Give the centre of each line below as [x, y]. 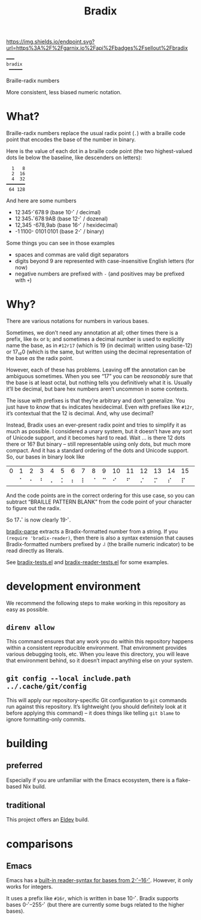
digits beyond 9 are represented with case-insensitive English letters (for [104, 261]
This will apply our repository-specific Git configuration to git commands [97, 700]
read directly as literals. [35, 551]
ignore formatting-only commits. [46, 719]
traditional [26, 805]
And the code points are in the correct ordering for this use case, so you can [100, 496]
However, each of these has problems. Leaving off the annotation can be [96, 370]
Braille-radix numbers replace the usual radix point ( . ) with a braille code [96, 133]
